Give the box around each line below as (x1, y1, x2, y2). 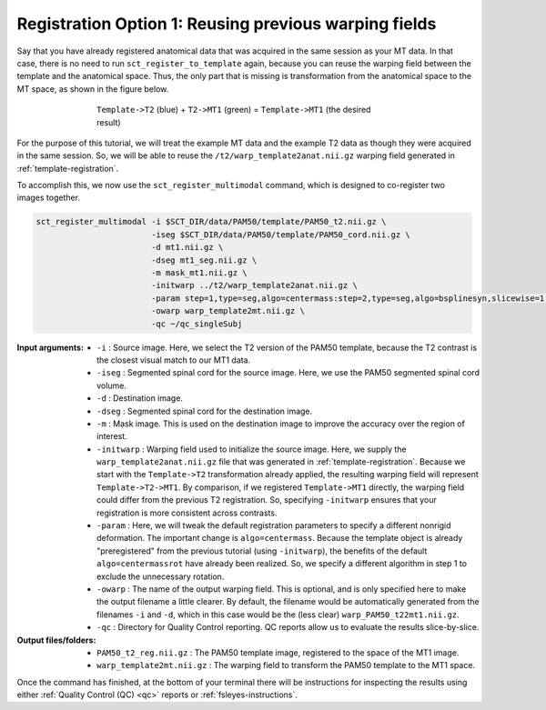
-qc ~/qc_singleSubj (150, 318, 243, 329)
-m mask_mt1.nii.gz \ (150, 268, 248, 277)
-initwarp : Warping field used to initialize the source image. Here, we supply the (96, 444, 407, 455)
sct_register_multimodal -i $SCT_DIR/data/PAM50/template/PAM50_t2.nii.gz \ (35, 216, 387, 227)
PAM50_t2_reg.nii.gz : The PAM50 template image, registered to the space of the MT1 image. (96, 646, 460, 658)
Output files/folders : (16, 635, 96, 645)
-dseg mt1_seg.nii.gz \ (150, 255, 258, 265)
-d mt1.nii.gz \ (150, 242, 224, 253)
